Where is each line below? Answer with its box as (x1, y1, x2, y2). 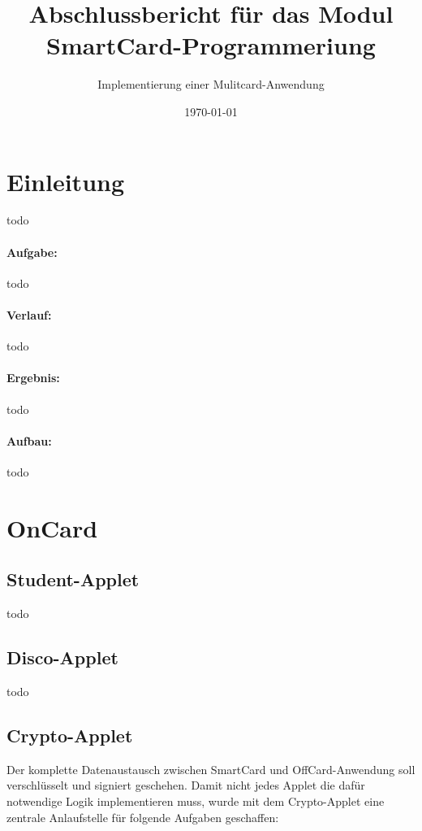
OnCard (6, 511, 98, 544)
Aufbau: (6, 432, 52, 449)
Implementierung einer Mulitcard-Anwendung (97, 76, 325, 93)
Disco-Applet (6, 645, 118, 670)
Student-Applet (6, 567, 140, 592)
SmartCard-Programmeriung (46, 28, 376, 62)
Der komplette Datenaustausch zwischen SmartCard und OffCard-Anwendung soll (6, 760, 416, 777)
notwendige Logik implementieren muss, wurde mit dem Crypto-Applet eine (6, 792, 385, 809)
